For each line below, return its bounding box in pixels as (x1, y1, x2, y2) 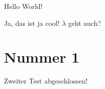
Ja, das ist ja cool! (4, 17, 60, 28)
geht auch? (68, 17, 101, 28)
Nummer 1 (4, 47, 80, 67)
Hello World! (4, 1, 43, 11)
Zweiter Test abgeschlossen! (4, 76, 88, 86)
